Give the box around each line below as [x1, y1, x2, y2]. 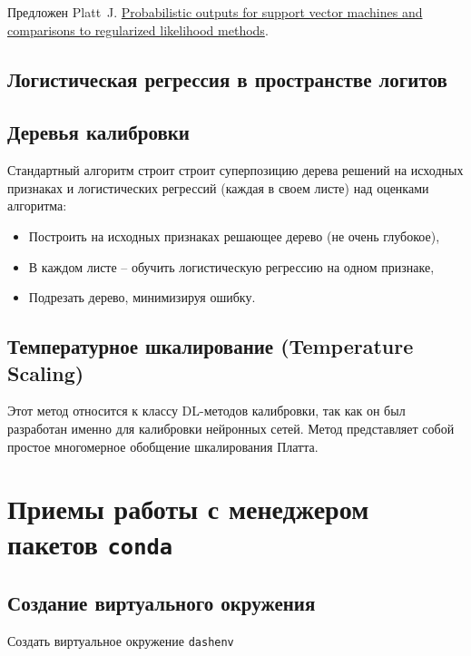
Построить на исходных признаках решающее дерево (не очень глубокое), [28, 226, 440, 245]
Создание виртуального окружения [7, 589, 316, 617]
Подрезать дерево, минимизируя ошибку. [28, 288, 256, 307]
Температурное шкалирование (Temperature [7, 332, 414, 360]
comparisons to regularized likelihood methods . [7, 20, 269, 39]
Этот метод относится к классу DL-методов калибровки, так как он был [7, 401, 406, 420]
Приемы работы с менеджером [7, 490, 369, 527]
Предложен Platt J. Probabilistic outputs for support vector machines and [7, 3, 423, 21]
